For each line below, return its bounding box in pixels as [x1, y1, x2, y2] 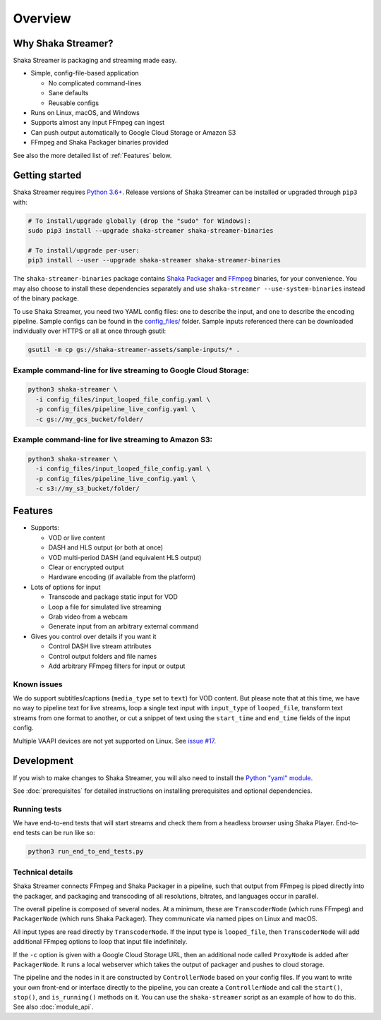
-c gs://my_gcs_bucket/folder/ [35, 415, 144, 423]
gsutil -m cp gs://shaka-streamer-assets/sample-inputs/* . [28, 346, 241, 354]
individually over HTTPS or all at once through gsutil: [13, 327, 167, 335]
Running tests [13, 804, 62, 814]
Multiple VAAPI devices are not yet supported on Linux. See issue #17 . [13, 736, 217, 745]
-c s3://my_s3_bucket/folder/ [35, 484, 140, 492]
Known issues [13, 679, 63, 689]
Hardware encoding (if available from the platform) [48, 573, 196, 581]
